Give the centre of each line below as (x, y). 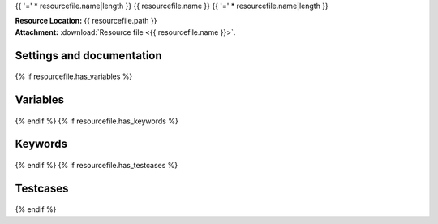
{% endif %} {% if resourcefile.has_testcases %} (97, 165)
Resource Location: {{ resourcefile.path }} (86, 21)
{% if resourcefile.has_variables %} (74, 76)
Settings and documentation (88, 56)
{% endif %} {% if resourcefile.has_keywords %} (97, 121)
